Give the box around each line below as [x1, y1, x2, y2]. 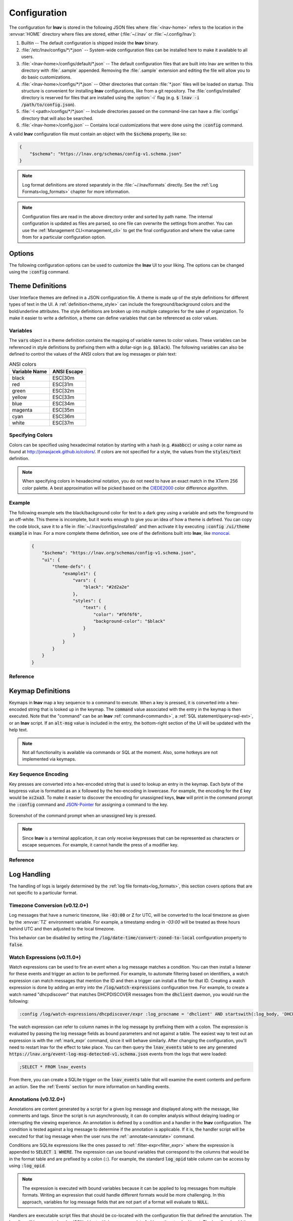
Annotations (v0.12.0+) [9, 1095, 65, 1102]
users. [21, 54, 34, 60]
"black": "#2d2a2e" [83, 584, 129, 590]
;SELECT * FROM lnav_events [19, 1064, 86, 1070]
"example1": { [62, 570, 96, 576]
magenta [12, 406, 33, 413]
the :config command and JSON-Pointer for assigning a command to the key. [9, 801, 168, 807]
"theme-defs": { [52, 564, 91, 569]
